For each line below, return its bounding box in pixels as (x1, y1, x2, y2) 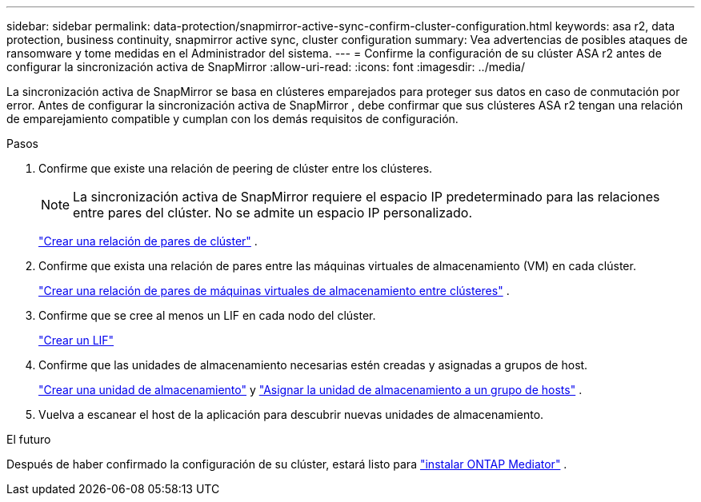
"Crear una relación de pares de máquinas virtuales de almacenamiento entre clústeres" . (38, 284, 510, 297)
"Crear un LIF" (38, 333, 114, 347)
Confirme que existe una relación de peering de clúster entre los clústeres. (38, 161, 433, 175)
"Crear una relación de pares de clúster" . (38, 234, 258, 248)
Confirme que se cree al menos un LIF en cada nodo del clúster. (38, 309, 376, 322)
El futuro (6, 432, 51, 446)
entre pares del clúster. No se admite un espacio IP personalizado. (73, 205, 473, 221)
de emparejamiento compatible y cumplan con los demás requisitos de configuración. (6, 112, 459, 125)
